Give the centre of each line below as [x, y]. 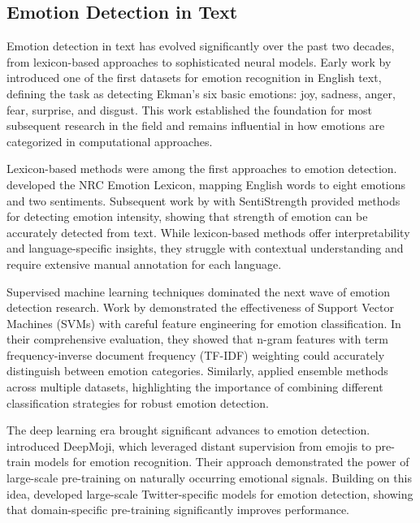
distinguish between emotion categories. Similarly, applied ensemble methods [197, 371]
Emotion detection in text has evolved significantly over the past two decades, [201, 46]
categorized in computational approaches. [110, 141]
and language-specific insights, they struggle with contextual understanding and [205, 248]
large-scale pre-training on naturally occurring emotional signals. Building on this [209, 478]
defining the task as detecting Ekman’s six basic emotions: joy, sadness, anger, [201, 93]
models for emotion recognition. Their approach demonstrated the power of [222, 462]
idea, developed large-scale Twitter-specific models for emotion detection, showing [210, 493]
